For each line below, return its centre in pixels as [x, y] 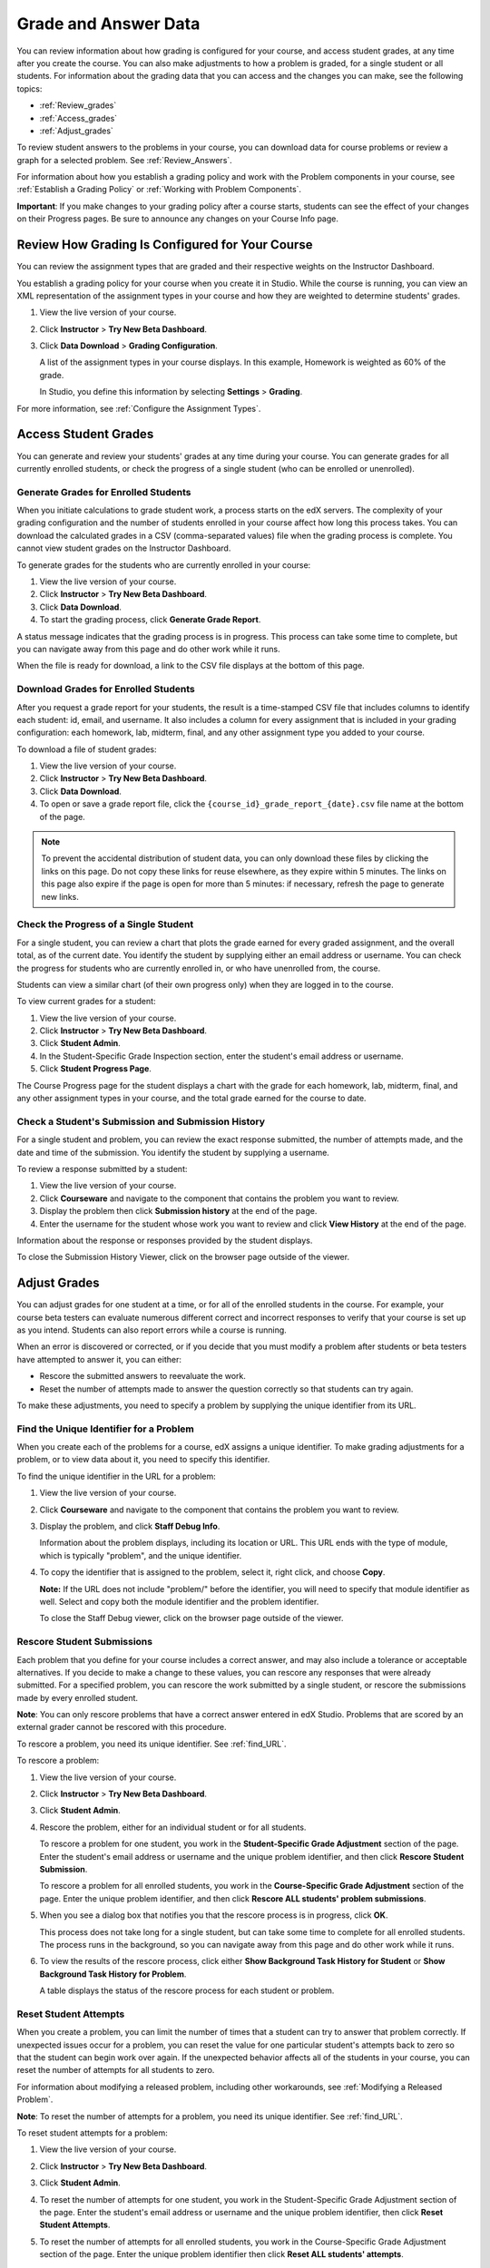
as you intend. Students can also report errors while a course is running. [152, 1330]
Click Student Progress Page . [95, 1069]
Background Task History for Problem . [113, 1974]
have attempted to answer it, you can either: [99, 1359]
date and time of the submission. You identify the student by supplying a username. [173, 1152]
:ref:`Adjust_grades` [76, 131]
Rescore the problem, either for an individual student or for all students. [173, 1827]
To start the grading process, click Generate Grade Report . [150, 620]
